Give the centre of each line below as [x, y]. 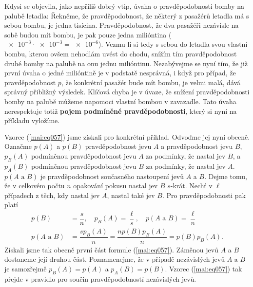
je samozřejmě [26, 269]
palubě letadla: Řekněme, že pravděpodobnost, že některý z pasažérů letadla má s [127, 15]
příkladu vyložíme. [32, 120]
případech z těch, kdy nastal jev [52, 195]
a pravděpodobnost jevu [197, 146]
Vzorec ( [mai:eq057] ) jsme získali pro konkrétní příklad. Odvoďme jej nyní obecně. [127, 136]
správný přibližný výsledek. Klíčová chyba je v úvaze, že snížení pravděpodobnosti [127, 92]
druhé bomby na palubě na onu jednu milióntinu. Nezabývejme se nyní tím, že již [126, 63]
